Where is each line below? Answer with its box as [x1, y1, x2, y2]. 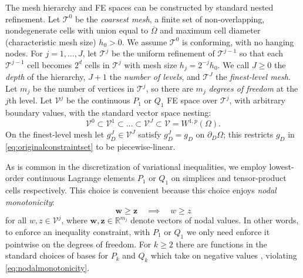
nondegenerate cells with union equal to [5, 24, 149, 36]
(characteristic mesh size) [5, 35, 96, 48]
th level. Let [8, 94, 52, 106]
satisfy [138, 128, 161, 140]
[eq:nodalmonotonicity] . [5, 262, 90, 274]
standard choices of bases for [5, 249, 108, 262]
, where [61, 214, 87, 226]
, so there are [146, 82, 193, 95]
